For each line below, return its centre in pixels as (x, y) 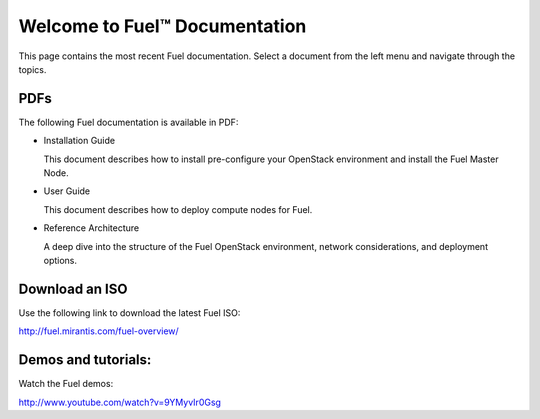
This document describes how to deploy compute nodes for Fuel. (178, 209)
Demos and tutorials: (85, 360)
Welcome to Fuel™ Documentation (162, 26)
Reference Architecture (91, 228)
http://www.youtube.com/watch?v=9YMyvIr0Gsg (120, 402)
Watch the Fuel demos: (66, 384)
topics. (32, 69)
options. (60, 260)
